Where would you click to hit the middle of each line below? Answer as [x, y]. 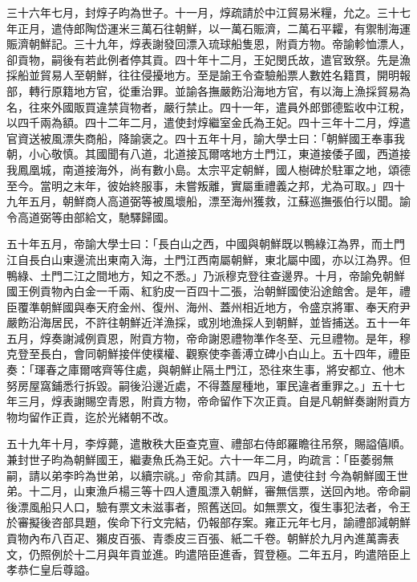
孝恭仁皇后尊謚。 [51, 570]
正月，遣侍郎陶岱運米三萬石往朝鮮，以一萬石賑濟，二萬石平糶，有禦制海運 [214, 28]
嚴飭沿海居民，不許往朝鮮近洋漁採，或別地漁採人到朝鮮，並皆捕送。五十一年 [208, 322]
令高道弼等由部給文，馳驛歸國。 [91, 216]
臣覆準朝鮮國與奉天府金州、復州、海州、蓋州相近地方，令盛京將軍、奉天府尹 [208, 306]
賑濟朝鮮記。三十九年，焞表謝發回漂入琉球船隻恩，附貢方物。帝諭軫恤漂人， [208, 44]
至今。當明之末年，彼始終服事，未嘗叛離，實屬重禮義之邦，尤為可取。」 [194, 185]
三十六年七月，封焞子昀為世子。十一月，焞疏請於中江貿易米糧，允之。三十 [203, 12]
